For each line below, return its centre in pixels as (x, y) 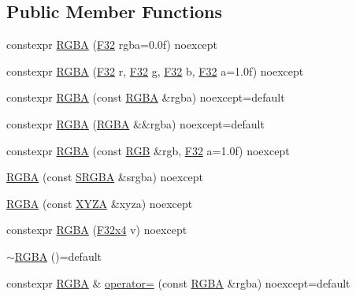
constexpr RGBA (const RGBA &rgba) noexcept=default (146, 97)
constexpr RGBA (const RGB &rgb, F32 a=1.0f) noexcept (148, 150)
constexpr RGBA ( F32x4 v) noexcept (97, 230)
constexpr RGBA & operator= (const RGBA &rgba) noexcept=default (178, 282)
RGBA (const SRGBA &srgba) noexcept (105, 177)
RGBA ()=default (58, 256)
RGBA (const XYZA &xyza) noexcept (100, 203)
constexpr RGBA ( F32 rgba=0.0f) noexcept (112, 45)
